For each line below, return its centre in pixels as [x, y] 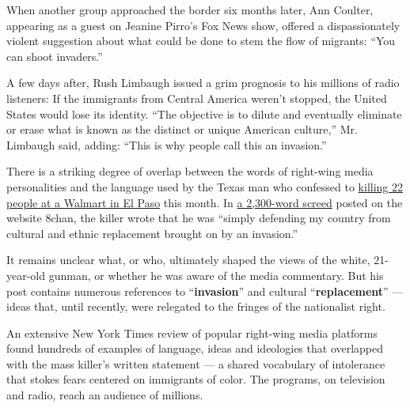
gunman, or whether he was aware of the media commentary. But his [216, 275]
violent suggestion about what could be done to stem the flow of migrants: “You [201, 41]
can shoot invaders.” [55, 56]
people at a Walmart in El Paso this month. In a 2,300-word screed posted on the [205, 202]
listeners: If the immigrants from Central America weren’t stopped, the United [197, 98]
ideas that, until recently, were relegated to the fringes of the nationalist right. [196, 306]
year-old [26, 275]
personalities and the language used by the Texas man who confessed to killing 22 [205, 186]
